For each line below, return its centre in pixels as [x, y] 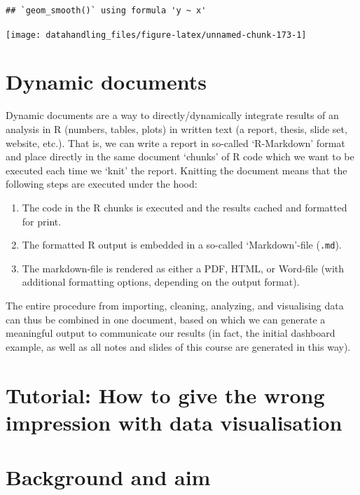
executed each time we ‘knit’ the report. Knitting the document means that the [176, 170]
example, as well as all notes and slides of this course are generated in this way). [178, 346]
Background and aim [108, 477]
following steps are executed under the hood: [102, 184]
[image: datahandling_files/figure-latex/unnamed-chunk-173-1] [156, 35]
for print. [42, 221]
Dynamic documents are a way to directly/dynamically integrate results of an [172, 115]
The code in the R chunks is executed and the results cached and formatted [185, 207]
